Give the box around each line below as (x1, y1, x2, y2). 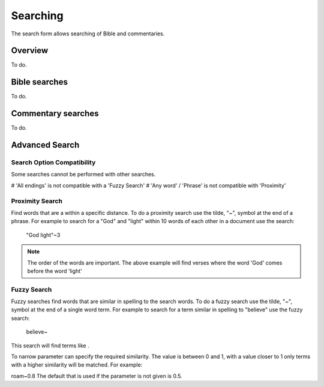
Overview (11, 46, 49, 56)
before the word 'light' (27, 267, 82, 274)
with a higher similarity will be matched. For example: (11, 361, 143, 368)
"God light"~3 (26, 231, 61, 238)
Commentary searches (11, 109, 99, 119)
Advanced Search (11, 140, 80, 150)
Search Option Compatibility (11, 158, 96, 167)
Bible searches (11, 77, 68, 87)
